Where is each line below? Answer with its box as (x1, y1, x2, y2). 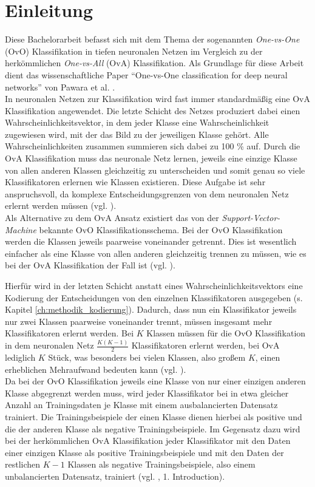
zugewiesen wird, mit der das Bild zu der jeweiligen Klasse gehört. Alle (5, 128, 269, 140)
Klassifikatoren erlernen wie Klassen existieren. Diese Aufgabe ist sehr (5, 175, 266, 188)
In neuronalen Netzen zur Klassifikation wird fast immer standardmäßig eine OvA (5, 92, 310, 105)
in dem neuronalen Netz (5, 339, 94, 352)
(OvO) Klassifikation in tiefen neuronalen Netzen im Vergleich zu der (5, 44, 263, 57)
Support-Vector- (222, 211, 280, 224)
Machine (5, 223, 36, 236)
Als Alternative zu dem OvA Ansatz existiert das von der (5, 211, 219, 224)
